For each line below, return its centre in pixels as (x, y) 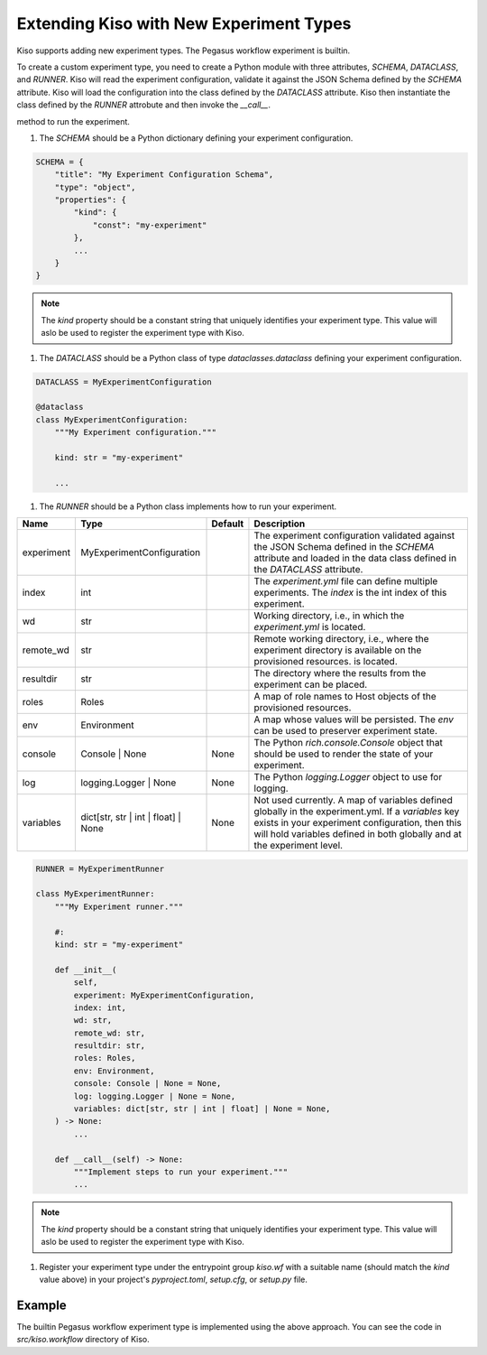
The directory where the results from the (340, 673)
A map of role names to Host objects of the (345, 697)
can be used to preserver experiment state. (345, 731)
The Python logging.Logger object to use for (348, 777)
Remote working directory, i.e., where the (341, 639)
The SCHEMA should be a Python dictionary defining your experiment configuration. (196, 138)
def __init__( (86, 970)
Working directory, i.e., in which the (329, 616)
